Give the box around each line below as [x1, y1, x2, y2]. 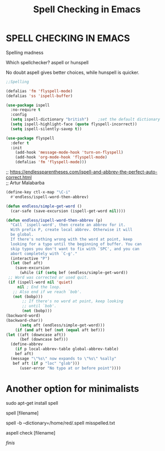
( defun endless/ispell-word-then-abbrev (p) [6, 218, 103, 223]
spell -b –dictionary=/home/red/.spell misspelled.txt [6, 420, 115, 426]
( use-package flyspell [6, 135, 54, 141]
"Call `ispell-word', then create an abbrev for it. [10, 222, 126, 228]
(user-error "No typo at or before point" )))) [19, 365, 121, 370]
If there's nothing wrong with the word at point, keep [10, 237, 133, 242]
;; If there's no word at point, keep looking [22, 299, 124, 304]
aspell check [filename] [6, 429, 56, 436]
